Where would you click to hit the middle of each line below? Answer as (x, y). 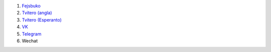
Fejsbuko (31, 6)
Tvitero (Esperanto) (42, 19)
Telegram (32, 34)
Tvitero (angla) (37, 13)
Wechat (30, 40)
